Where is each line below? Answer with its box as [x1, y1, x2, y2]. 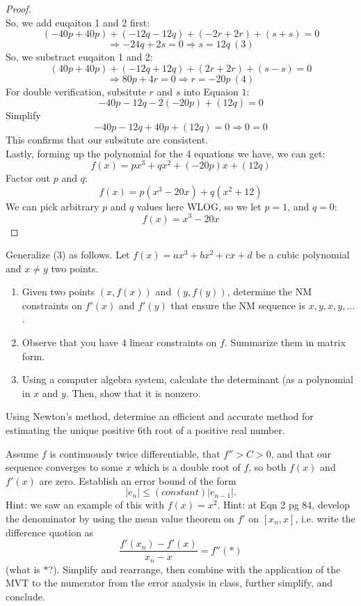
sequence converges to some [6, 460, 123, 474]
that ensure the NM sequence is [170, 297, 305, 312]
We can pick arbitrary [6, 199, 99, 213]
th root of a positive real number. [142, 423, 285, 437]
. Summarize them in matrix [224, 335, 346, 350]
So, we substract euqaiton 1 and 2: [6, 49, 153, 64]
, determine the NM [227, 284, 312, 299]
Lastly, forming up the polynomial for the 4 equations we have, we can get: [6, 146, 326, 160]
